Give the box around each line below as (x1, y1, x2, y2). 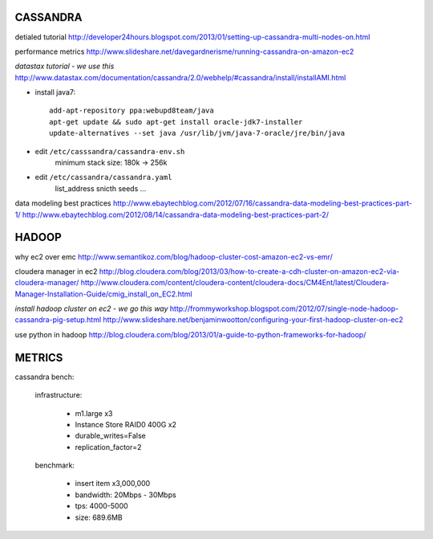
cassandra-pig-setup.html (14, 315, 102, 325)
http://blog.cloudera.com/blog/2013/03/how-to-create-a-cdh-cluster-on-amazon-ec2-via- (99, 266, 400, 276)
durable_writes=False (75, 431, 146, 441)
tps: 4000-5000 (75, 501, 128, 511)
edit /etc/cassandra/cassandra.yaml (34, 173, 172, 182)
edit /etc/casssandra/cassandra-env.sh (34, 146, 185, 156)
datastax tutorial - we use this (14, 61, 115, 71)
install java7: (34, 88, 76, 97)
